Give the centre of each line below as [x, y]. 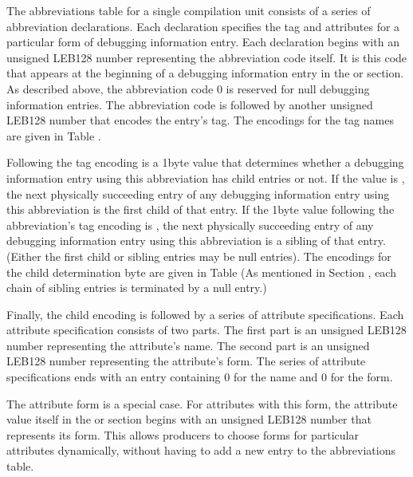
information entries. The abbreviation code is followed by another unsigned [190, 104]
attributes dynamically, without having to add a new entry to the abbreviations [201, 450]
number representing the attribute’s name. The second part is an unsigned [188, 345]
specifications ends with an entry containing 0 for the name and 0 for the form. [200, 377]
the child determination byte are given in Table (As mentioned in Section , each [201, 272]
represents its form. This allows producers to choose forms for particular [183, 434]
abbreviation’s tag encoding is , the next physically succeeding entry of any [190, 225]
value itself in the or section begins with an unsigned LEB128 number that [189, 419]
